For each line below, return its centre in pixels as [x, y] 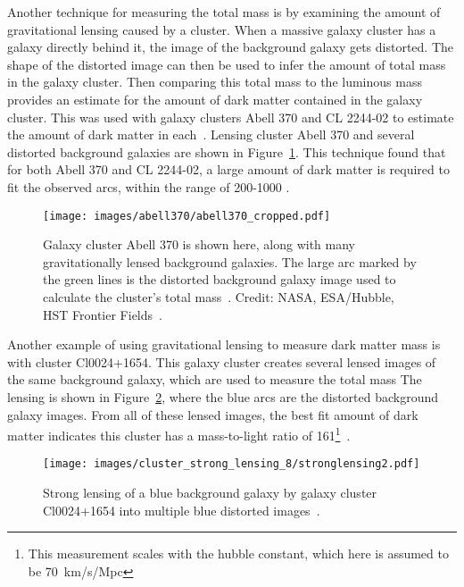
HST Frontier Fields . [103, 314]
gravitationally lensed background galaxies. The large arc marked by [230, 261]
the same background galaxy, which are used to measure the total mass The [215, 379]
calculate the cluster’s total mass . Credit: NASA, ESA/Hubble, [219, 296]
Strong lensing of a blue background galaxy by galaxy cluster [210, 493]
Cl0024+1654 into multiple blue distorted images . [182, 510]
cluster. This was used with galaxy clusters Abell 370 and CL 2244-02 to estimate [231, 117]
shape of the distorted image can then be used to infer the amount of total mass [227, 64]
